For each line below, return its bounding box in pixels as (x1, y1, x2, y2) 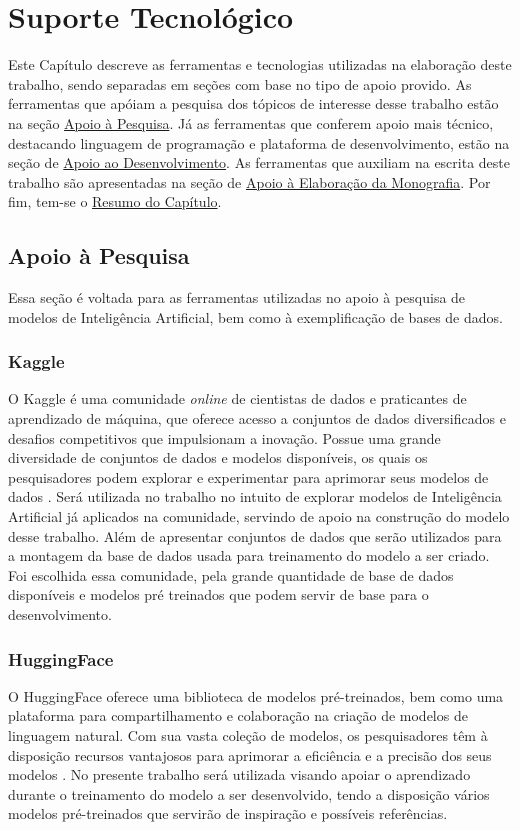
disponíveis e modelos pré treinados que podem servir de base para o (8, 584, 429, 605)
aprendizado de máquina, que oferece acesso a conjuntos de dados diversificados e (8, 408, 506, 429)
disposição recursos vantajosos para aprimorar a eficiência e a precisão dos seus (8, 744, 492, 765)
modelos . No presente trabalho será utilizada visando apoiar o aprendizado (8, 764, 471, 785)
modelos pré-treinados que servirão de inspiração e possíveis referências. (8, 803, 448, 824)
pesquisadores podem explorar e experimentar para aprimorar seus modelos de (8, 466, 489, 487)
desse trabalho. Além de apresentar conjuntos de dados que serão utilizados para (8, 525, 502, 546)
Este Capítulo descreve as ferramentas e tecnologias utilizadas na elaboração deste (8, 54, 512, 75)
